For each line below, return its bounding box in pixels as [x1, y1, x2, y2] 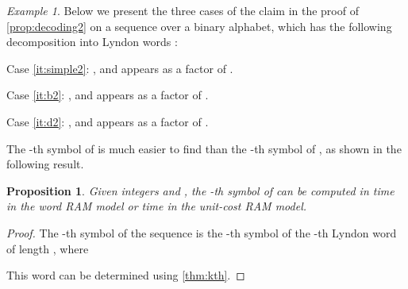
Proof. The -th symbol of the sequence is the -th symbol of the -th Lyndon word [6, 224, 397, 241]
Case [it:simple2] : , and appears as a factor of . [6, 60, 233, 76]
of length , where [6, 240, 89, 256]
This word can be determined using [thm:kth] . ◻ [6, 267, 245, 283]
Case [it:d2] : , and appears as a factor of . [6, 113, 209, 129]
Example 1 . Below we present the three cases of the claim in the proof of [6, 2, 359, 18]
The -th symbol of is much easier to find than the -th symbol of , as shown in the [6, 140, 402, 156]
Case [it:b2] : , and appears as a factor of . [6, 87, 209, 103]
